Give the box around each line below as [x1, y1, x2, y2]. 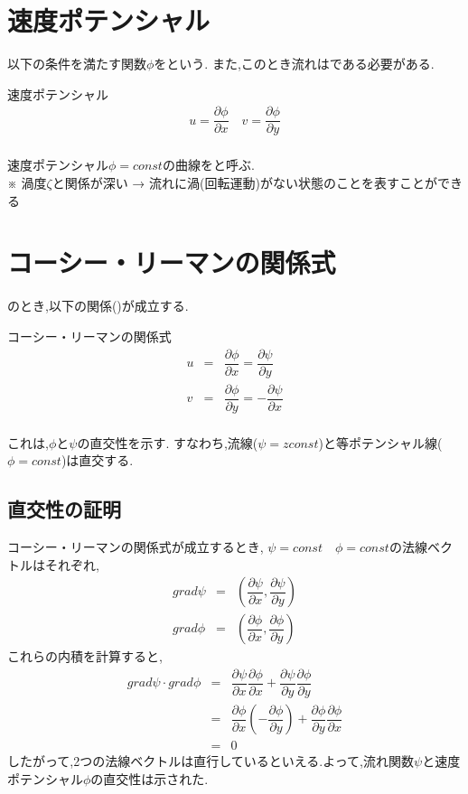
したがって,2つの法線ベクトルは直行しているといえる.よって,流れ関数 [7, 752, 415, 771]
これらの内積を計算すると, [7, 647, 163, 666]
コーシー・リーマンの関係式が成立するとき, [7, 537, 264, 556]
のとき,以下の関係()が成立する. [7, 296, 189, 315]
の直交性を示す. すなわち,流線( [77, 433, 258, 452]
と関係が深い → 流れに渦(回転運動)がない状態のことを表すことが [51, 173, 437, 192]
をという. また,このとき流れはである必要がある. [154, 54, 435, 73]
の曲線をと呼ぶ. [162, 155, 255, 174]
